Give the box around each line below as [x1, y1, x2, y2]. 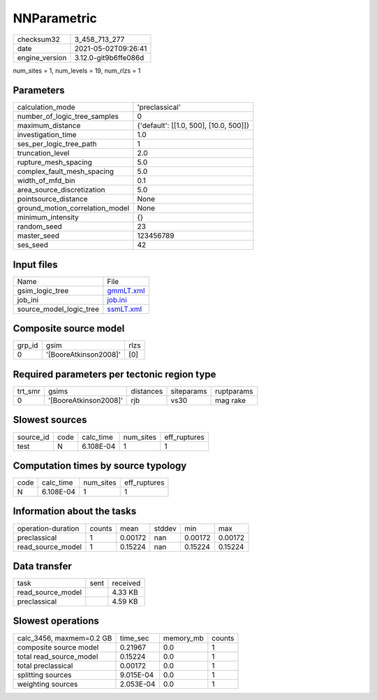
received [112, 578, 141, 588]
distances [131, 387, 163, 396]
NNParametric [13, 10, 98, 26]
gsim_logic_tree [17, 285, 69, 295]
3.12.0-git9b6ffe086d [74, 52, 145, 62]
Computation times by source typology [13, 459, 187, 471]
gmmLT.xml [107, 285, 145, 295]
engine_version [17, 52, 67, 62]
